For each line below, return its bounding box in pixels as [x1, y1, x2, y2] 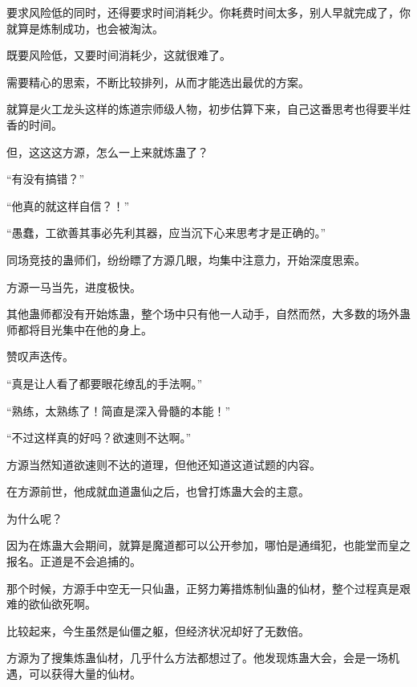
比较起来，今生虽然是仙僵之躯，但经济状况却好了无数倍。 [6, 622, 310, 639]
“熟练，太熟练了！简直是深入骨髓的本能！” [6, 402, 231, 419]
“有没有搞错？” [6, 170, 85, 187]
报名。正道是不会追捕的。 [6, 553, 141, 570]
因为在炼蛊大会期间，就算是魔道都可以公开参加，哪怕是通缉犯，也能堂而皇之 [6, 537, 411, 554]
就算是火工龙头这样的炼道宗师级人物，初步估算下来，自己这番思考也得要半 [6, 100, 399, 117]
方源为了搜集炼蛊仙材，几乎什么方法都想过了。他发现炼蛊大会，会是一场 [6, 649, 388, 666]
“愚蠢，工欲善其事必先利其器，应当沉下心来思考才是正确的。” [6, 224, 326, 241]
